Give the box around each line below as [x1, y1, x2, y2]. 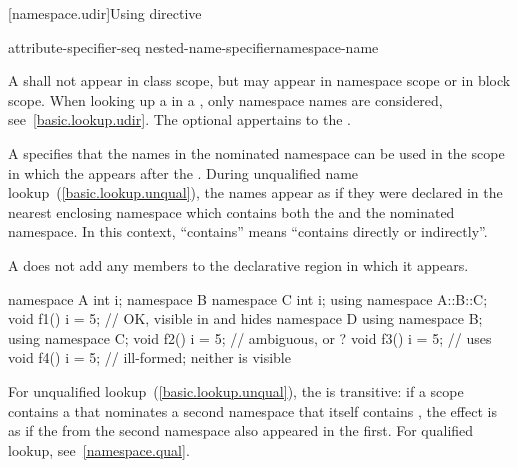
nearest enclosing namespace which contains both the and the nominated [8, 201, 455, 222]
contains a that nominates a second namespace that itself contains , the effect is [8, 400, 497, 421]
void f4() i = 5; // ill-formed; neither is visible [8, 347, 291, 368]
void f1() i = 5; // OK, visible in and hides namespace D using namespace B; [8, 308, 483, 329]
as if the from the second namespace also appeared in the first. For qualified [8, 420, 474, 441]
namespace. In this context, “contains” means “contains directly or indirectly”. [8, 221, 488, 242]
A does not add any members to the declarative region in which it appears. [8, 254, 469, 275]
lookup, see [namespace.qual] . [8, 439, 190, 460]
